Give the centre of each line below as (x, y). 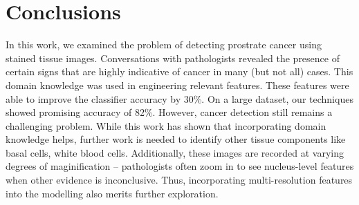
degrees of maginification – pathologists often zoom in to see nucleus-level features (180, 166)
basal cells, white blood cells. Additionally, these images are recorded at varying (175, 152)
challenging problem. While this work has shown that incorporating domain (166, 125)
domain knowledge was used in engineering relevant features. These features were (177, 85)
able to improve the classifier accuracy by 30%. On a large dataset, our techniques (179, 98)
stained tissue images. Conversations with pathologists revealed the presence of (173, 58)
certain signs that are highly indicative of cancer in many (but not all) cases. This (179, 71)
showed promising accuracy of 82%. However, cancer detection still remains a (169, 112)
